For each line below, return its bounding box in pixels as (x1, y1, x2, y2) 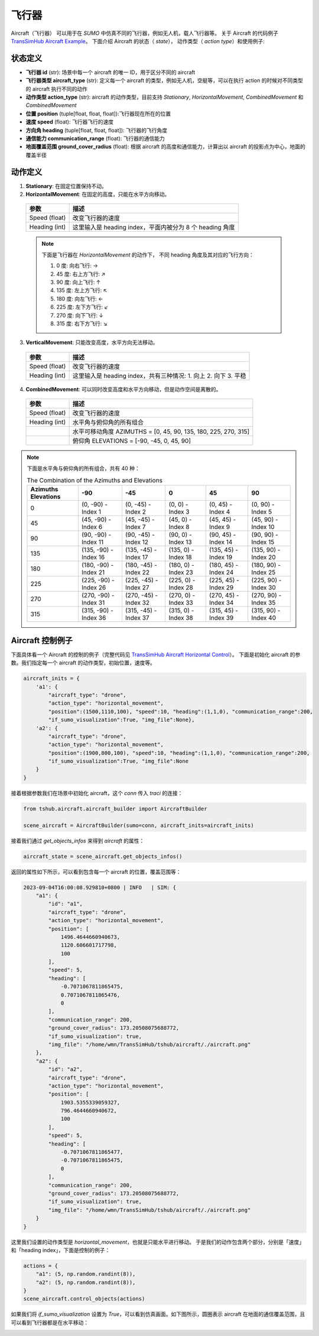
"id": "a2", (48, 1066, 83, 1073)
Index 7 (125, 523, 146, 531)
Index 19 (209, 553, 233, 562)
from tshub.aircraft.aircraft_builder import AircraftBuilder (23, 805, 207, 812)
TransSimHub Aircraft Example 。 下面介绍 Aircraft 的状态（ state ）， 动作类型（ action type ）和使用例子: (11, 37, 265, 44)
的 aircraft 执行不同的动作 (25, 85, 88, 92)
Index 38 (168, 614, 193, 622)
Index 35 (251, 599, 276, 607)
